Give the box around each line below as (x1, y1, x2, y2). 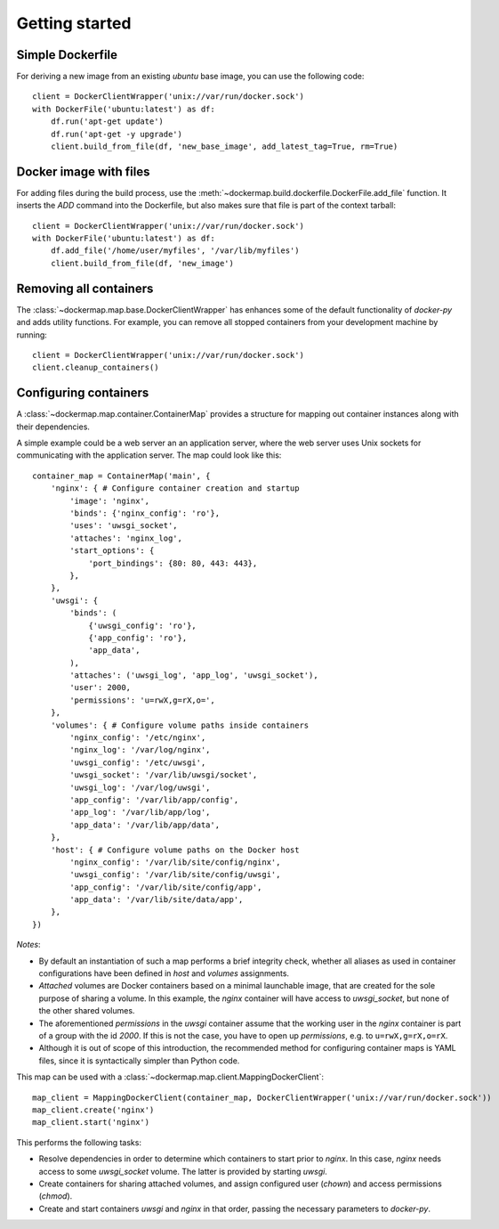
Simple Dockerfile (16, 47, 118, 62)
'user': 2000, (69, 682, 132, 693)
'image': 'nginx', (69, 495, 150, 506)
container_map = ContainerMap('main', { (32, 470, 211, 481)
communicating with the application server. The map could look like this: (16, 450, 282, 460)
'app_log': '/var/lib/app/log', (69, 807, 211, 818)
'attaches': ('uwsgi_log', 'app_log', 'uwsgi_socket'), (69, 671, 319, 680)
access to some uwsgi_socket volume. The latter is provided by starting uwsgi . (38, 1166, 328, 1176)
